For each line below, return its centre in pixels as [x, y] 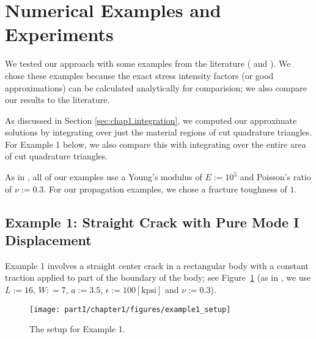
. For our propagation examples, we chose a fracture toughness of [165, 189]
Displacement [48, 240]
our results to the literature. [57, 100]
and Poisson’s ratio [275, 177]
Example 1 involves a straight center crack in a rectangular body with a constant [157, 265]
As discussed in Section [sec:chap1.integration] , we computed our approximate [151, 120]
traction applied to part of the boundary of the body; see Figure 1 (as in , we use [158, 277]
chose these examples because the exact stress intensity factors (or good [139, 75]
